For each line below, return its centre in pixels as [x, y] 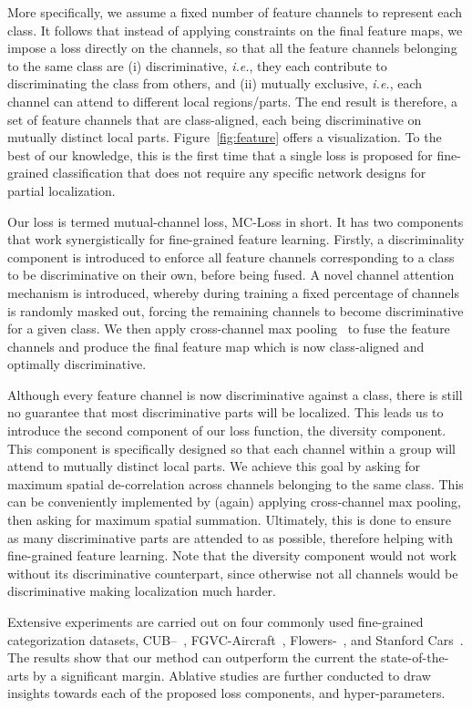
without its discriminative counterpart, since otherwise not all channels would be [233, 573]
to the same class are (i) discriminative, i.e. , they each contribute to [197, 65]
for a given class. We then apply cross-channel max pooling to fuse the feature [229, 328]
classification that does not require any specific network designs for [239, 173]
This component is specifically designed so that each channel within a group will [231, 448]
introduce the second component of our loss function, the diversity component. [227, 431]
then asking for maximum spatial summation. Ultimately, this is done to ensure [230, 520]
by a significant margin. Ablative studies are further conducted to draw [232, 675]
